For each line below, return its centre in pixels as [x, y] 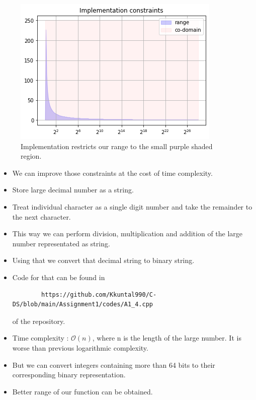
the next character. [41, 216]
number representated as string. [61, 243]
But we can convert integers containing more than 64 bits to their [114, 364]
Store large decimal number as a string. [73, 190]
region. [31, 156]
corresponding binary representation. [69, 375]
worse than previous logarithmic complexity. [80, 347]
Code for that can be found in [59, 277]
